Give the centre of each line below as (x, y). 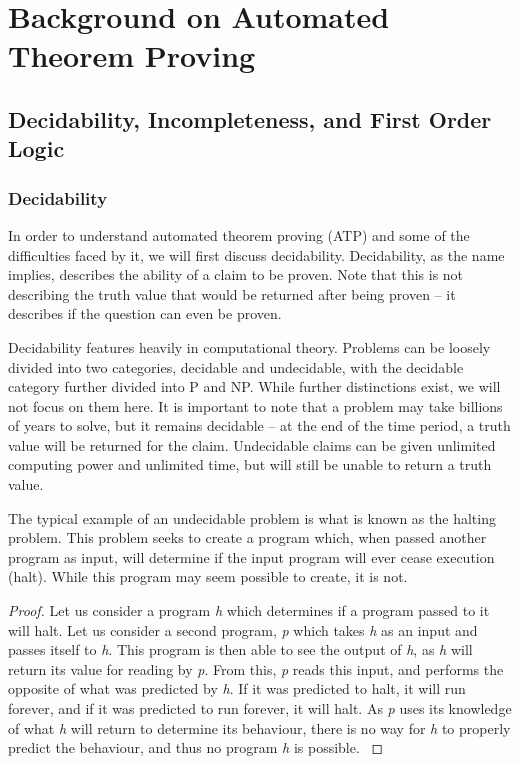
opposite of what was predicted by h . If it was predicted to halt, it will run (237, 688)
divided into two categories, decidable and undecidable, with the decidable (236, 366)
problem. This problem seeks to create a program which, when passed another (247, 537)
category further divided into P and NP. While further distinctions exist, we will (254, 386)
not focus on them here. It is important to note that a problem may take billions (255, 405)
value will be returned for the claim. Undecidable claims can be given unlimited (252, 444)
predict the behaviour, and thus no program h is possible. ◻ (196, 747)
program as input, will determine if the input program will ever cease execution (251, 556)
